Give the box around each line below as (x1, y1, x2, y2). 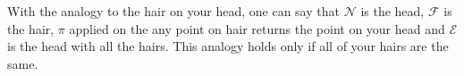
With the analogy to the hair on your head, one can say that (7, 2, 340, 20)
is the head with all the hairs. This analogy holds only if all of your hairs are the (7, 37, 449, 55)
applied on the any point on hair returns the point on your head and (69, 19, 445, 38)
